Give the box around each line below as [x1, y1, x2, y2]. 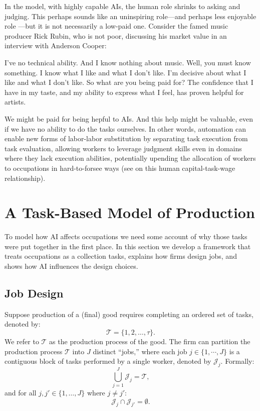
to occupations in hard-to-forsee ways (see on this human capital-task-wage [5, 162, 235, 173]
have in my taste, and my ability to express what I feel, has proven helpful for [5, 86, 244, 97]
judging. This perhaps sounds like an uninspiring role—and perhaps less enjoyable [5, 11, 256, 21]
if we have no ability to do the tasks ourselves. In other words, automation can [5, 123, 246, 134]
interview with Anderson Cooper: [5, 40, 107, 51]
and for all [5, 387, 37, 398]
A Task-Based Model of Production [5, 202, 255, 223]
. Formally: [220, 356, 254, 366]
